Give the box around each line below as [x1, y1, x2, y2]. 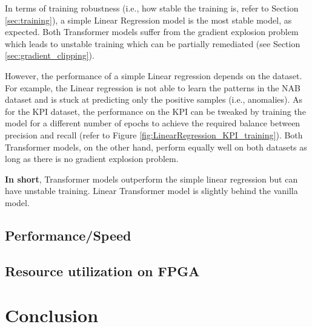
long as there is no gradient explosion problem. [5, 152, 179, 165]
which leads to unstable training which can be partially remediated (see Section [5, 37, 300, 50]
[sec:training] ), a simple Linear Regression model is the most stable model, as [5, 13, 292, 26]
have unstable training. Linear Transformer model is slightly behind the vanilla [5, 184, 298, 197]
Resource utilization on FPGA [5, 261, 200, 280]
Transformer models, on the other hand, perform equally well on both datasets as [5, 140, 307, 153]
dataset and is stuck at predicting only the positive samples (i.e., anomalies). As [5, 93, 303, 106]
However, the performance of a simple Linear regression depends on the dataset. [5, 69, 302, 82]
